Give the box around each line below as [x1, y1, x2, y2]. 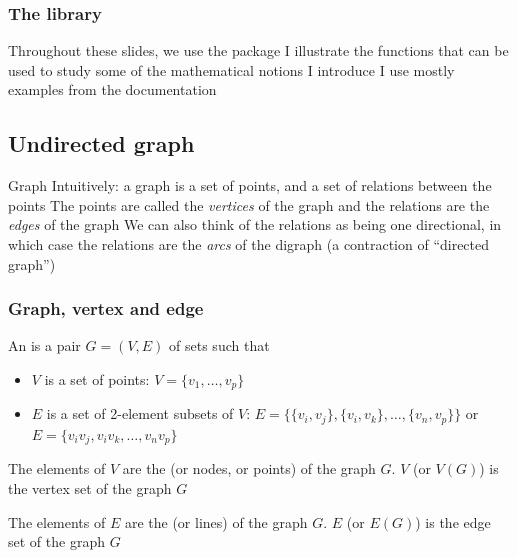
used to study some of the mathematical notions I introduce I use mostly [8, 59, 455, 80]
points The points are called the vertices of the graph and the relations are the [8, 194, 490, 215]
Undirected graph [8, 128, 195, 159]
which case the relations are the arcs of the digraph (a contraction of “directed [8, 233, 490, 254]
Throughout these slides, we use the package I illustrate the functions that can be [8, 40, 509, 61]
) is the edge [415, 511, 491, 532]
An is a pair [8, 335, 81, 356]
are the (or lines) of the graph [124, 511, 308, 532]
